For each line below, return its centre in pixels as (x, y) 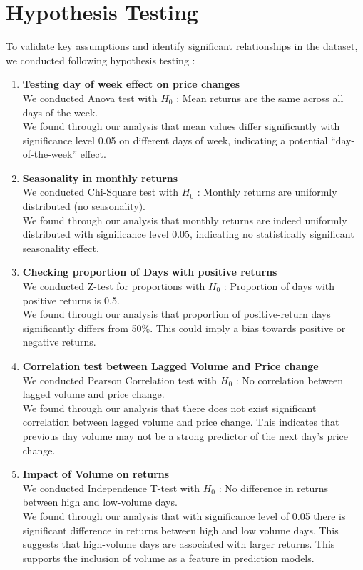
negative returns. (59, 342)
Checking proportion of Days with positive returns (150, 272)
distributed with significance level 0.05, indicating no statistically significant (188, 234)
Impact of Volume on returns (96, 474)
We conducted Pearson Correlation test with (120, 380)
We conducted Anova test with (90, 97)
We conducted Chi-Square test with (101, 192)
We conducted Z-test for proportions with (114, 286)
